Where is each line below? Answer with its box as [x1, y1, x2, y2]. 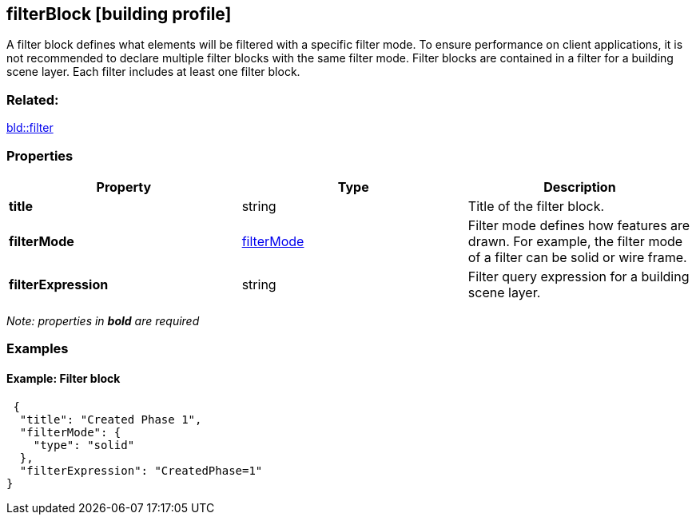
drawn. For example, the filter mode [467, 233, 683, 249]
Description [543, 178, 616, 195]
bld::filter [6, 121, 54, 135]
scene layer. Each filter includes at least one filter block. [6, 65, 300, 79]
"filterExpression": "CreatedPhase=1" [19, 463, 263, 477]
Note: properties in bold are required [6, 313, 200, 328]
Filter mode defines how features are [467, 217, 690, 233]
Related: [6, 91, 59, 108]
